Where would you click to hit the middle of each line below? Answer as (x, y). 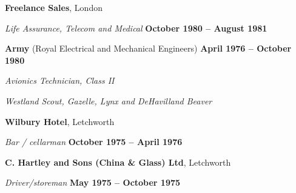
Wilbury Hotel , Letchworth (60, 121)
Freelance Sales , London (54, 7)
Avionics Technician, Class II (60, 80)
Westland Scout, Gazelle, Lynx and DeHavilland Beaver (109, 100)
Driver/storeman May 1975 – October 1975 (93, 182)
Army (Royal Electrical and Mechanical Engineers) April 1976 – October (148, 48)
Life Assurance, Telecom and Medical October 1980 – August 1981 (136, 28)
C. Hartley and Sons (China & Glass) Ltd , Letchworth (118, 162)
